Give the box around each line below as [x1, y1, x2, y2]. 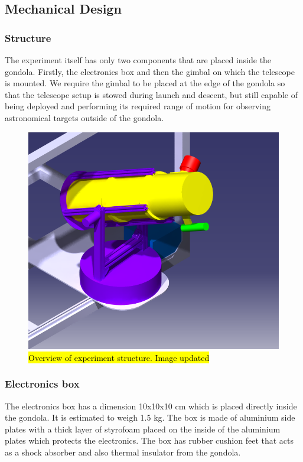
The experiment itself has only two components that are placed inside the [5, 54, 272, 66]
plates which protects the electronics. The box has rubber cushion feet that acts [5, 434, 294, 447]
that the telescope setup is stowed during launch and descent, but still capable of [5, 88, 298, 100]
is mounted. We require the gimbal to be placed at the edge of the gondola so [5, 77, 285, 89]
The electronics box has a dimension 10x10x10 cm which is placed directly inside [5, 399, 297, 412]
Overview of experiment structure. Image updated [28, 351, 210, 363]
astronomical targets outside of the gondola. [5, 111, 164, 123]
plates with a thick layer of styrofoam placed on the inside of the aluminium [5, 422, 281, 435]
